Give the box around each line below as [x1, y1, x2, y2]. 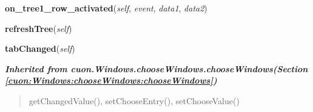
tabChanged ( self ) [5, 42, 75, 55]
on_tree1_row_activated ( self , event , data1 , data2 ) [5, 2, 207, 14]
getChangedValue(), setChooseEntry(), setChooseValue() [29, 94, 240, 107]
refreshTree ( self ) [5, 22, 72, 34]
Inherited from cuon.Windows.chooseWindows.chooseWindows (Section [5, 62, 308, 75]
